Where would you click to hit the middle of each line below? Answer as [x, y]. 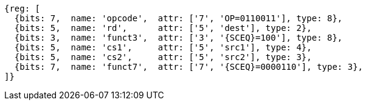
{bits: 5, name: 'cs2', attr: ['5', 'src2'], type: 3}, [163, 57]
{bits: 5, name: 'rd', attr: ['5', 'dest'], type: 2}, [163, 28]
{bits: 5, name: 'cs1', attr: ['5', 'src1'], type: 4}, [163, 47]
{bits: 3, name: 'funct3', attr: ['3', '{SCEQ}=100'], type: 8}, [178, 38]
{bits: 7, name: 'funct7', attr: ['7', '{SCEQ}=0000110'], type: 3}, [189, 67]
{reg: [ [22, 8]
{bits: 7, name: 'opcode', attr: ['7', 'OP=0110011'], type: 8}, [178, 18]
